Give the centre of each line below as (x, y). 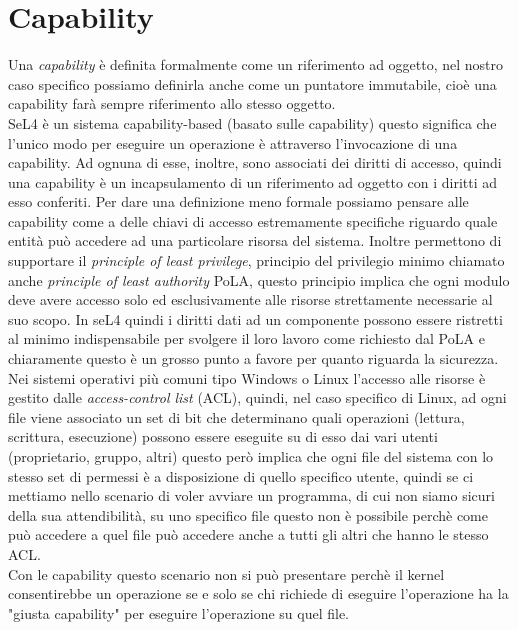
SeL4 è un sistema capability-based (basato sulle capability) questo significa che (252, 122)
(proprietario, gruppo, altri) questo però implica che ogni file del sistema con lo (251, 456)
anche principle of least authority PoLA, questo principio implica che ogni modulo (259, 279)
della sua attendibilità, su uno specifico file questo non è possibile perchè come (248, 514)
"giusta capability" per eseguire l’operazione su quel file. (178, 612)
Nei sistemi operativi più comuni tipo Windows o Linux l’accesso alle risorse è (247, 377)
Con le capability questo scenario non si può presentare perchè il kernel (226, 573)
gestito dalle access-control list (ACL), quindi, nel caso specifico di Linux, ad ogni (257, 397)
